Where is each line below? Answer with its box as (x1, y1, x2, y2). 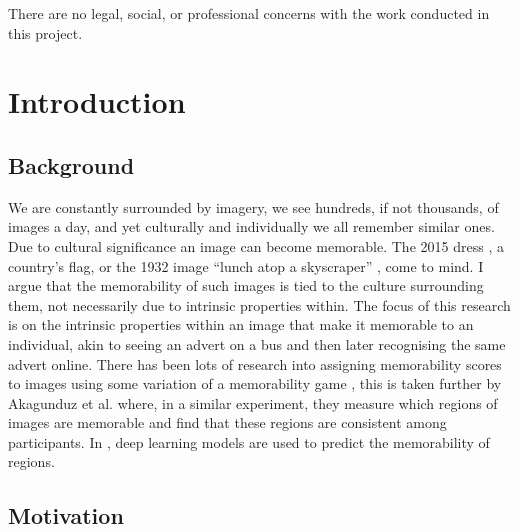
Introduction (8, 81, 186, 122)
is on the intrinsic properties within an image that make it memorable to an (8, 314, 474, 335)
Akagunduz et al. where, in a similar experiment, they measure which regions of (8, 392, 498, 413)
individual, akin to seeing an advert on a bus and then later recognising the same (8, 333, 506, 354)
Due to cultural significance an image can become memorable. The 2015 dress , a (8, 235, 504, 256)
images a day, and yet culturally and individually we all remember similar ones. (8, 216, 495, 237)
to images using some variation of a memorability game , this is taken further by (8, 373, 502, 394)
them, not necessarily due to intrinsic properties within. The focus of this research (8, 294, 511, 315)
